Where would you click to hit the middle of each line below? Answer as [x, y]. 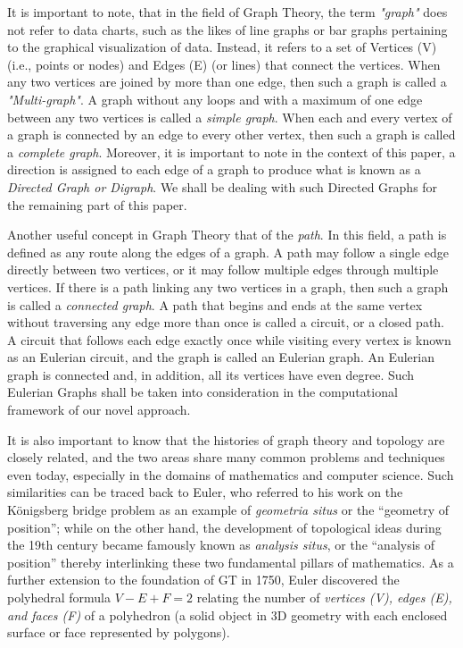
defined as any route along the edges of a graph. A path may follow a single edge [228, 252]
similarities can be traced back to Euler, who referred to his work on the [205, 492]
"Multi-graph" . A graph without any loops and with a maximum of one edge [215, 99]
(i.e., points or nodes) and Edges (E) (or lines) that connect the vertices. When [224, 64]
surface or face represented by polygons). [119, 632]
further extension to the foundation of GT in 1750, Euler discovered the [203, 580]
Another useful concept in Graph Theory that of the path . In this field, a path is [227, 235]
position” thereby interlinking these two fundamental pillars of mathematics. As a [231, 562]
